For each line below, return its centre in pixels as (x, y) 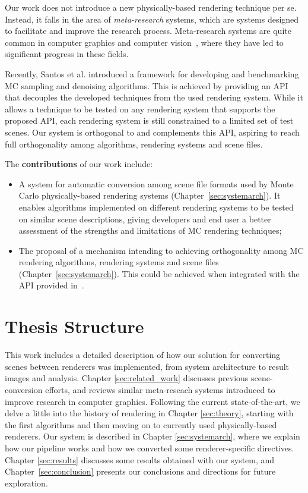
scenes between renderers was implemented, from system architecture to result (147, 366)
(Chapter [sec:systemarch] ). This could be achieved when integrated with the (159, 273)
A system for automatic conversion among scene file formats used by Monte (156, 183)
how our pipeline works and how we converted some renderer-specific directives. (150, 448)
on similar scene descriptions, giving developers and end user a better (145, 219)
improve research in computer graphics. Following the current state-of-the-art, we (153, 401)
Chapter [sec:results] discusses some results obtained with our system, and (140, 459)
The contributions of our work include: (79, 164)
